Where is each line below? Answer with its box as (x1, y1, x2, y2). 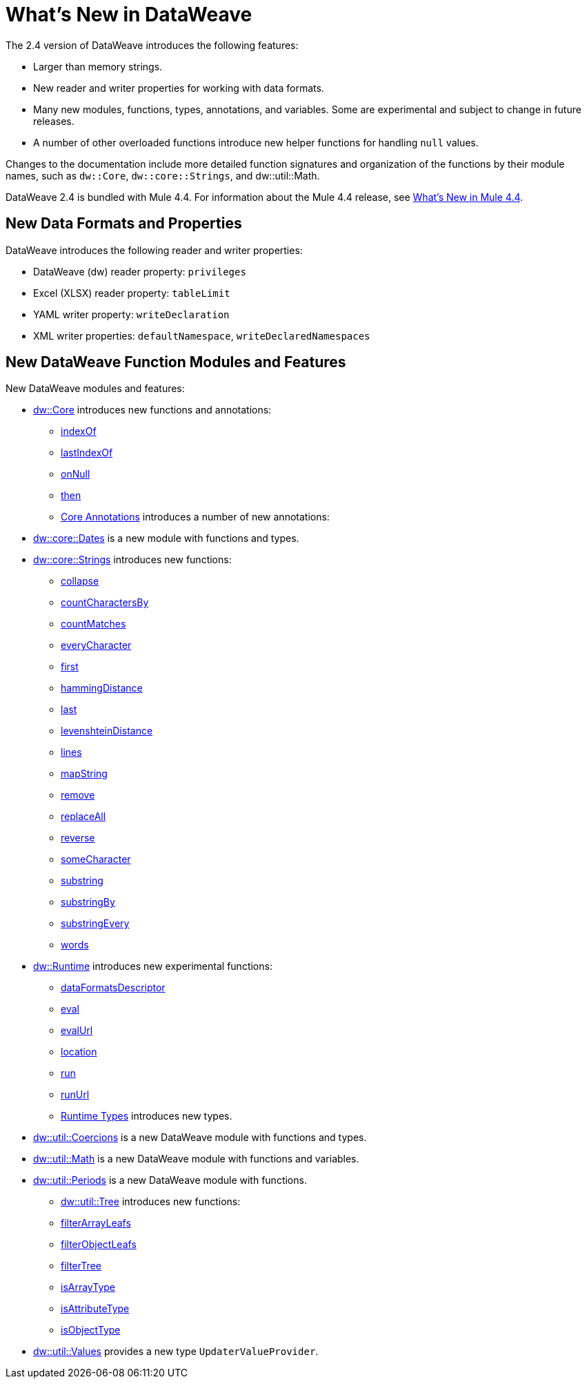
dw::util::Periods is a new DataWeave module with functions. (33, 1174, 307, 1187)
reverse (61, 832, 95, 844)
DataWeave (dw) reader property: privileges (33, 265, 246, 277)
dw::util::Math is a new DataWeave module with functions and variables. (33, 1153, 359, 1165)
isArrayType (61, 1281, 116, 1294)
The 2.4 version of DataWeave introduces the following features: (6, 39, 299, 51)
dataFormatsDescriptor (61, 982, 166, 994)
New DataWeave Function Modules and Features (6, 353, 346, 371)
